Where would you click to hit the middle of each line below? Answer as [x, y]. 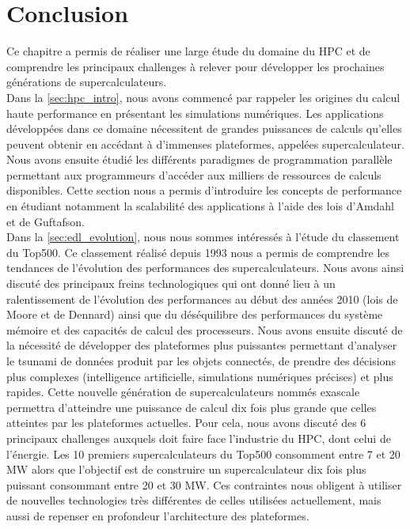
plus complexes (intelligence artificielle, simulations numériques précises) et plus [200, 376]
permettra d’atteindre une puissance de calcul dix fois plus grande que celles [192, 407]
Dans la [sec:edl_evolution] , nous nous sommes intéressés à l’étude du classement [203, 237]
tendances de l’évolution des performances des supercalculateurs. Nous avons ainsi [205, 268]
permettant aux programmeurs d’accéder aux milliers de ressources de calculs [194, 174]
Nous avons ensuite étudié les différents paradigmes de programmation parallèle [199, 159]
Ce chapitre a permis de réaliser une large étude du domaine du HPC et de [188, 51]
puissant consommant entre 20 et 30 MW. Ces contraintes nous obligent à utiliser [204, 484]
